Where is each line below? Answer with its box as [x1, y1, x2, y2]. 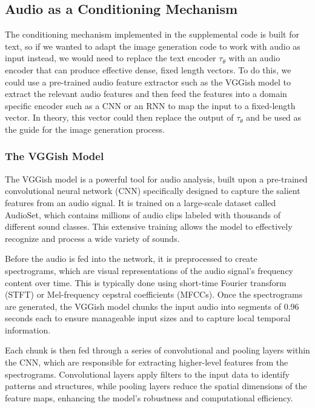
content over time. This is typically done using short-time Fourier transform [5, 276, 287, 289]
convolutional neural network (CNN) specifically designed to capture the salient [5, 184, 300, 197]
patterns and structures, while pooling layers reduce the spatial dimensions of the [5, 380, 307, 392]
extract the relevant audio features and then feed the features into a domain [5, 87, 287, 100]
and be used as [246, 111, 302, 124]
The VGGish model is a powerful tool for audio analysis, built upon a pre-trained [5, 172, 308, 185]
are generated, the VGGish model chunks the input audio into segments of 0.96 [5, 299, 299, 312]
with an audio [228, 52, 280, 64]
